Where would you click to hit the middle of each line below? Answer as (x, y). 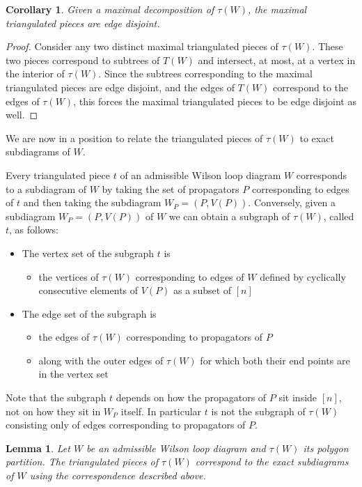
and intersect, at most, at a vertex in (277, 60)
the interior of (35, 74)
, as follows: (34, 230)
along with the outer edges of (101, 360)
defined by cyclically (303, 276)
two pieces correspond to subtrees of (83, 60)
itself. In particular (161, 411)
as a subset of (203, 290)
